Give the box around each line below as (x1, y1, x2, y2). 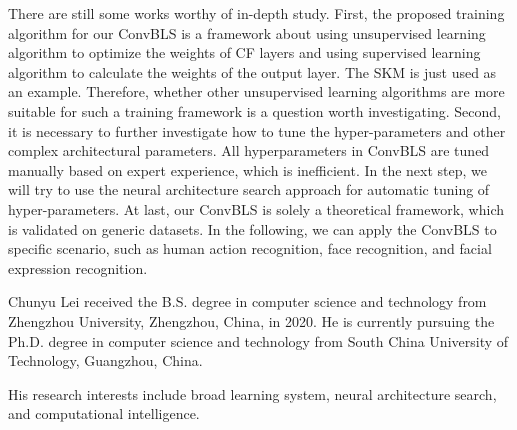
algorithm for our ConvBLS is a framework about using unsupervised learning (8, 22, 486, 43)
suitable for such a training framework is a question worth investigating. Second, (8, 100, 501, 121)
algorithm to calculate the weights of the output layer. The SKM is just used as (8, 61, 497, 82)
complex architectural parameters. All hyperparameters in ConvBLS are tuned (8, 140, 490, 161)
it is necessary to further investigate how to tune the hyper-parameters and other (8, 120, 506, 141)
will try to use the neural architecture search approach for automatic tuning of (8, 179, 490, 200)
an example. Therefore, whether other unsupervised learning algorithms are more (8, 81, 505, 102)
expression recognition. (8, 257, 148, 278)
